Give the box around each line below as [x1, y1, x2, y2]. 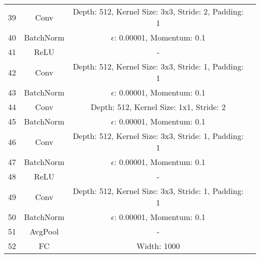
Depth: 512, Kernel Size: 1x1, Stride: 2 [90, 101, 226, 112]
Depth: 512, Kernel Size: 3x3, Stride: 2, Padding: [72, 5, 244, 17]
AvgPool [29, 225, 59, 237]
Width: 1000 [136, 240, 180, 251]
